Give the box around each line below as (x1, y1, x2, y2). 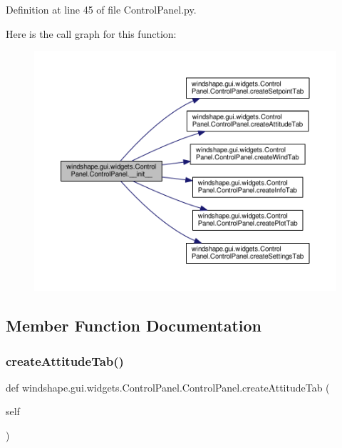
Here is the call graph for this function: (6, 26, 177, 41)
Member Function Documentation (6, 314, 262, 337)
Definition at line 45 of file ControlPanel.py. (6, 2, 197, 16)
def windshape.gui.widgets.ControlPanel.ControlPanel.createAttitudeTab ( (6, 379, 330, 394)
